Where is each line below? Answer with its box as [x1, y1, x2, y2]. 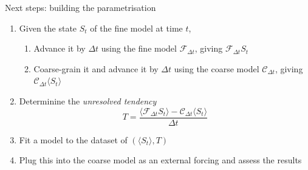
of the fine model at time [90, 21, 183, 34]
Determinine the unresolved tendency [19, 94, 157, 107]
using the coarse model [174, 62, 259, 75]
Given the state [19, 21, 77, 34]
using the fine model [101, 42, 177, 55]
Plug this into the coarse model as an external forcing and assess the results [19, 154, 302, 166]
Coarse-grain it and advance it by [33, 62, 159, 75]
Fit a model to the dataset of [19, 133, 128, 146]
